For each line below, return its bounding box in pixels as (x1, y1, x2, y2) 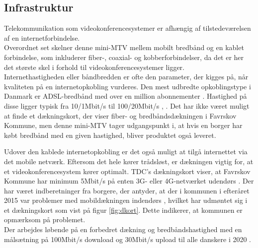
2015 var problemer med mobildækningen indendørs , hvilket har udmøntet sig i (4, 195, 248, 205)
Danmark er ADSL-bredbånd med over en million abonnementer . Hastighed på (4, 91, 247, 101)
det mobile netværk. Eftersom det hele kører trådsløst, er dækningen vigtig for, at (4, 156, 254, 166)
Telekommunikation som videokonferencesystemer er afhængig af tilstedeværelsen (4, 23, 251, 33)
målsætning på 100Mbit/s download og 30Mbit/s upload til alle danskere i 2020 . (4, 234, 251, 244)
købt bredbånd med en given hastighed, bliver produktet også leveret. (4, 129, 216, 140)
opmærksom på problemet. (4, 214, 86, 225)
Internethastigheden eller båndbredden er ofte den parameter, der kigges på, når (4, 71, 249, 82)
